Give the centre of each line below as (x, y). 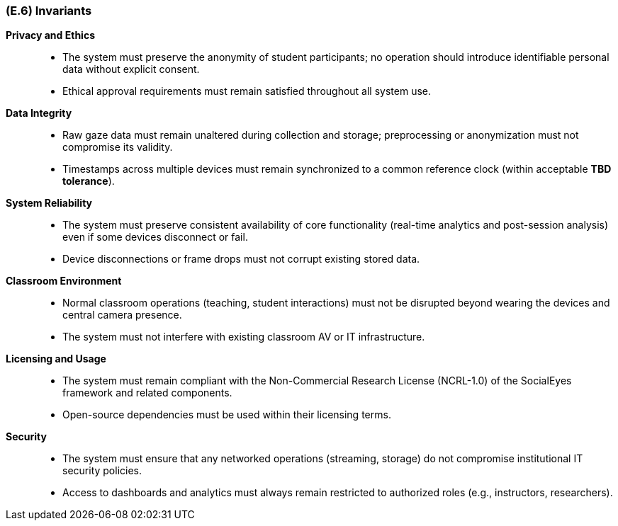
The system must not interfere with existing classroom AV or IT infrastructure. (244, 337)
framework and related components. (147, 393)
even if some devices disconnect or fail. (155, 237)
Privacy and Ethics (50, 35)
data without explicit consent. (131, 69)
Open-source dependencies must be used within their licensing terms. (227, 415)
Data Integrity (39, 113)
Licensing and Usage (56, 359)
